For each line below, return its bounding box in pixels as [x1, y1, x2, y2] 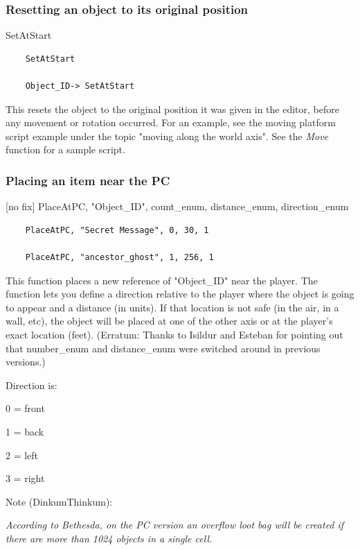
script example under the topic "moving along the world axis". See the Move [6, 128, 329, 143]
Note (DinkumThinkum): [6, 494, 113, 508]
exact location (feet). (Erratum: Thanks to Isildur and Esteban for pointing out [6, 327, 343, 341]
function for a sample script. [6, 142, 125, 157]
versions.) [6, 354, 46, 369]
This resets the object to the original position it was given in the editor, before [6, 101, 339, 116]
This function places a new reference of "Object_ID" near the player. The [6, 273, 318, 287]
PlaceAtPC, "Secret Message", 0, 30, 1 [25, 225, 209, 235]
